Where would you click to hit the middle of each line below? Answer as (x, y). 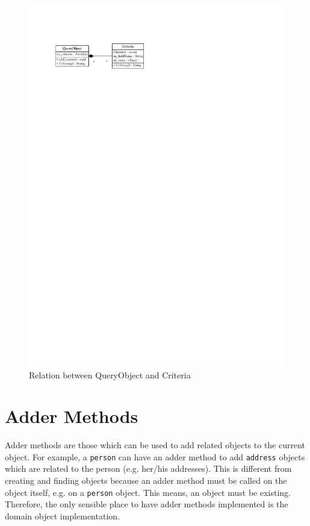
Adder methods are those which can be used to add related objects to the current (155, 445)
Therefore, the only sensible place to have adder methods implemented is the (147, 504)
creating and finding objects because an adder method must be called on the (146, 481)
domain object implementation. (62, 515)
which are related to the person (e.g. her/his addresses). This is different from (148, 468)
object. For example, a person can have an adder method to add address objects (155, 456)
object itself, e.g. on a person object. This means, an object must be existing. (148, 492)
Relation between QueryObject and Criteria (110, 374)
